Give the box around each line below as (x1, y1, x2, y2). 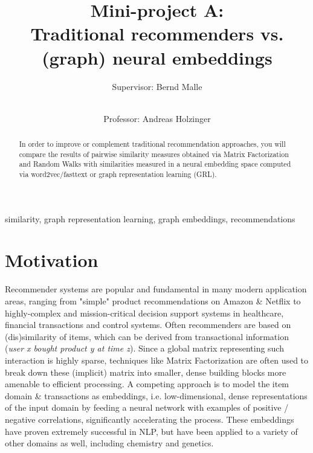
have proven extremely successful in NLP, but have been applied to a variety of (5, 425, 298, 437)
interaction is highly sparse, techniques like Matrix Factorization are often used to (5, 353, 309, 366)
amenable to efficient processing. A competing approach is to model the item (5, 377, 289, 390)
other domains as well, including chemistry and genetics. (5, 437, 214, 449)
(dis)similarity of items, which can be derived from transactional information (5, 330, 289, 342)
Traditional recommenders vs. (30, 21, 284, 46)
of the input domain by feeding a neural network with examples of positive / (5, 401, 289, 414)
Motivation (5, 248, 98, 272)
